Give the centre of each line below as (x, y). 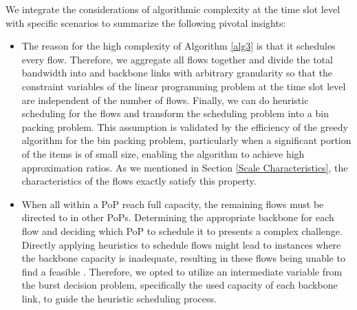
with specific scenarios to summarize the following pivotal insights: (146, 22)
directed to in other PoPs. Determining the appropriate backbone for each (178, 217)
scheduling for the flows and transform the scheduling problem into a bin (175, 113)
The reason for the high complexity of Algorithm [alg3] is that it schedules (178, 46)
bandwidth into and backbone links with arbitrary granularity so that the (177, 73)
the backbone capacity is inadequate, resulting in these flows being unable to (183, 258)
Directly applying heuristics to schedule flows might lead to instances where (181, 244)
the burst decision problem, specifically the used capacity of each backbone (180, 285)
